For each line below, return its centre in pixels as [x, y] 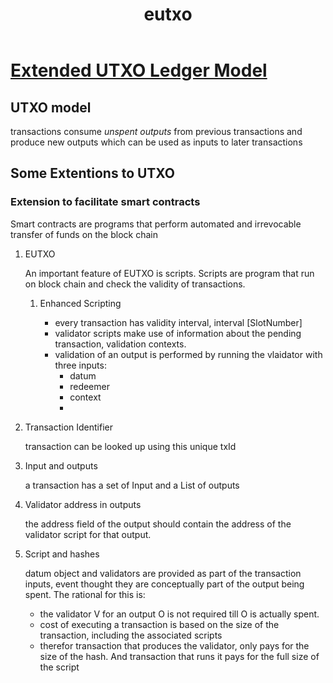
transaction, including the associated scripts [131, 635]
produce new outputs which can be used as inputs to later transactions [156, 142]
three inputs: [80, 365]
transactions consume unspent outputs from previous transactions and [156, 131]
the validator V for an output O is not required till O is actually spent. [179, 614]
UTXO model [51, 107]
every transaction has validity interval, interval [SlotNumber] [178, 322]
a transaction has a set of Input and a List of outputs [132, 485]
